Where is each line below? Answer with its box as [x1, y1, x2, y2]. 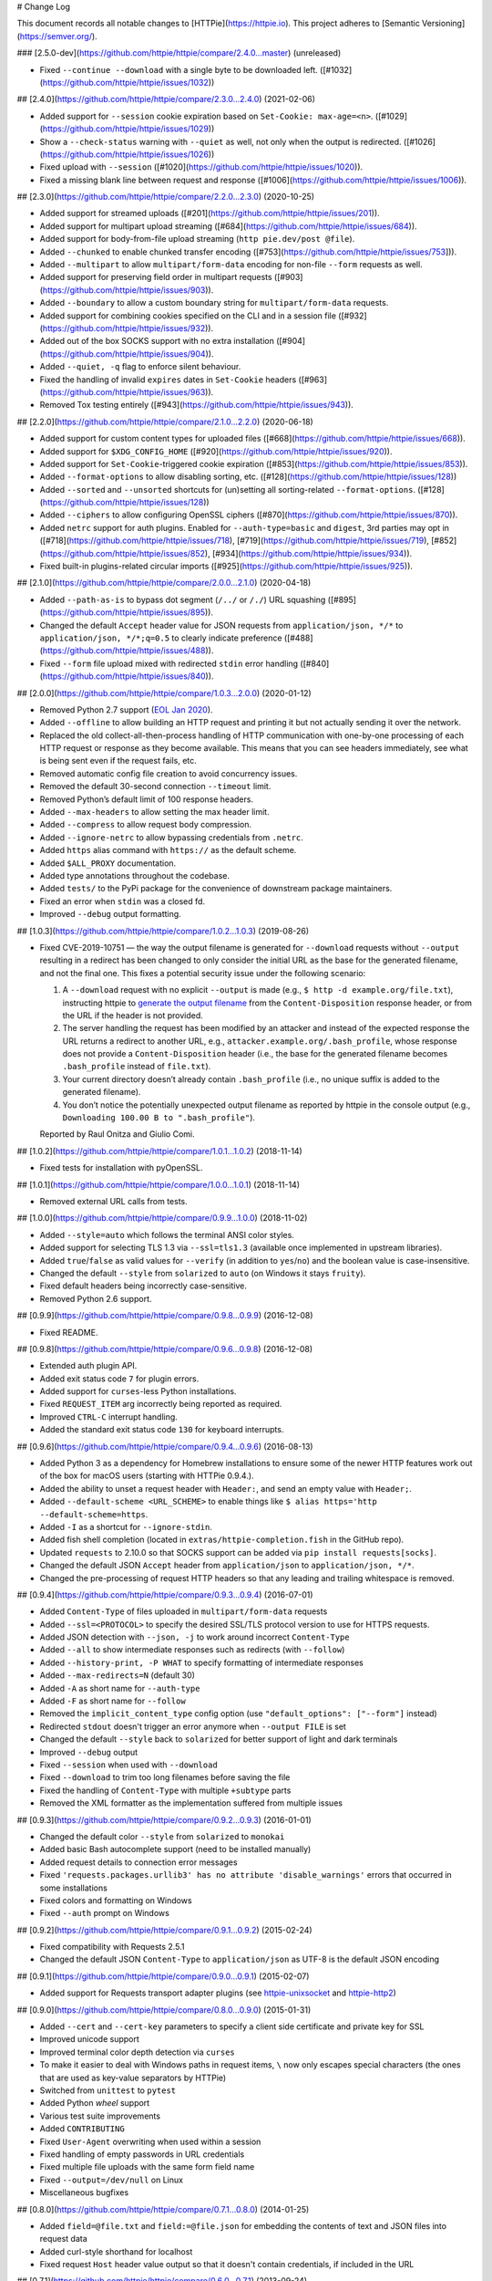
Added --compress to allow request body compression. [39, 819, 252, 830]
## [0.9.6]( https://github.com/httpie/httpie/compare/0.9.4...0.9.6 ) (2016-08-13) [16, 1441, 313, 1452]
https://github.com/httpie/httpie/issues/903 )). [42, 284, 214, 296]
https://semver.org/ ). [19, 30, 97, 41]
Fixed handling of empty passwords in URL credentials [39, 2149, 245, 2160]
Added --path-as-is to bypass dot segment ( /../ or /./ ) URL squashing [39, 594, 326, 605]
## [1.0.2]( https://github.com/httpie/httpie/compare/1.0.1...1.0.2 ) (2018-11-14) [16, 1145, 302, 1156]
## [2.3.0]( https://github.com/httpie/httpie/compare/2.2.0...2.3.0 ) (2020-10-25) [16, 192, 314, 203]
